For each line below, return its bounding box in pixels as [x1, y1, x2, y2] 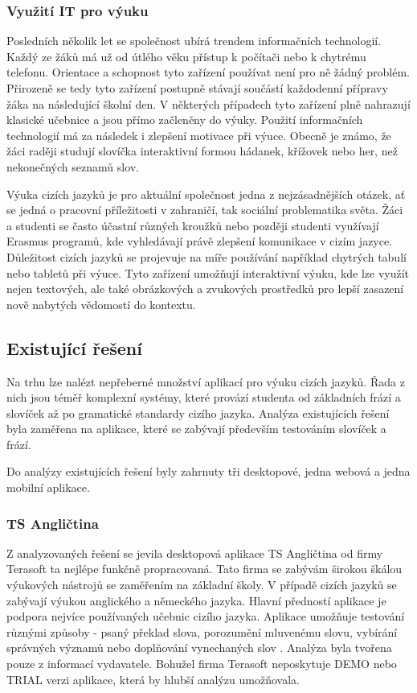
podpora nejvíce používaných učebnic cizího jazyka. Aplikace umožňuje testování [6, 608, 405, 625]
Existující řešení [6, 335, 142, 360]
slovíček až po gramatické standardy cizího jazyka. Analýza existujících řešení [6, 404, 390, 421]
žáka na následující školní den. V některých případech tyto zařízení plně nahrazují [6, 95, 411, 112]
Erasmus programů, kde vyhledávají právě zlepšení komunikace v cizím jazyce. [6, 233, 393, 250]
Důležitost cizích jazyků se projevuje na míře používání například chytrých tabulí [6, 248, 407, 265]
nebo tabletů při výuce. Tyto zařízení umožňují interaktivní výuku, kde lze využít [6, 264, 410, 281]
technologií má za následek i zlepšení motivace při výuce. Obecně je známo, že [6, 126, 391, 143]
